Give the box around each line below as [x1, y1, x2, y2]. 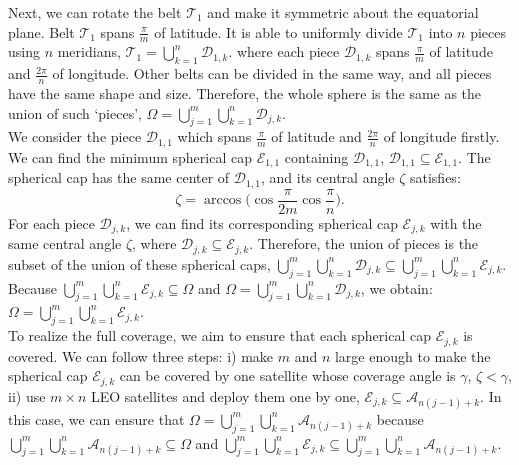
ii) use [8, 385, 46, 406]
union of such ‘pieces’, [8, 102, 142, 123]
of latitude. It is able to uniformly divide [154, 21, 403, 42]
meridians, [57, 41, 121, 62]
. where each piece [228, 41, 340, 62]
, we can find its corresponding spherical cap [126, 212, 398, 233]
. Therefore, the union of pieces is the [249, 233, 479, 254]
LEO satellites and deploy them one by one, [91, 385, 360, 406]
